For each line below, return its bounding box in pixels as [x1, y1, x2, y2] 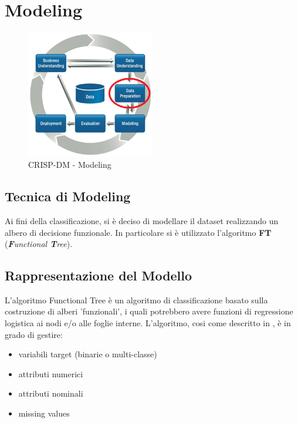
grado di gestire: [5, 328, 63, 340]
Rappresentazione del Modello [5, 266, 192, 285]
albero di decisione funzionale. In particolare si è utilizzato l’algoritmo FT [5, 226, 272, 238]
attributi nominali [18, 387, 83, 400]
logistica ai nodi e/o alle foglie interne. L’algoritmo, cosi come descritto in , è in [5, 317, 291, 329]
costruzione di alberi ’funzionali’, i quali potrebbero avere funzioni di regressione [5, 305, 293, 317]
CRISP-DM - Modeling [28, 158, 111, 171]
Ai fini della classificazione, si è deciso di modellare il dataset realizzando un [5, 214, 279, 226]
